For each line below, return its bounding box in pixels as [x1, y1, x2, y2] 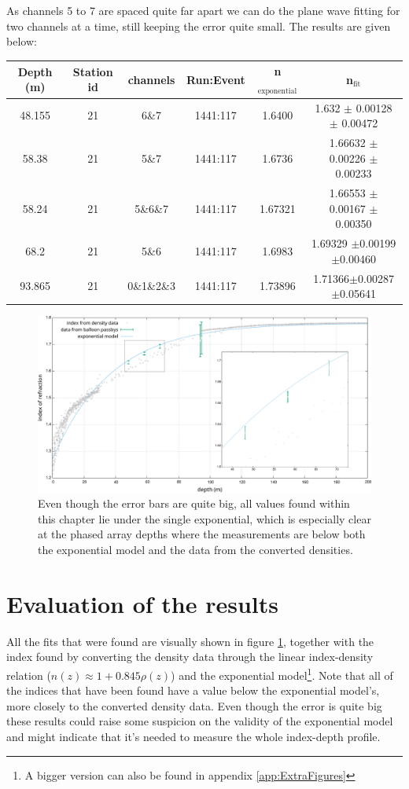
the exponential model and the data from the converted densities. [38, 541, 353, 557]
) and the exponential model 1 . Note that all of [171, 664, 393, 683]
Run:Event [186, 71, 245, 87]
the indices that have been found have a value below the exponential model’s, [6, 682, 380, 699]
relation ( [6, 666, 51, 683]
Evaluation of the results [6, 587, 278, 619]
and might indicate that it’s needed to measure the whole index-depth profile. [6, 728, 381, 744]
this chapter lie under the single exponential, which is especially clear [38, 510, 371, 527]
